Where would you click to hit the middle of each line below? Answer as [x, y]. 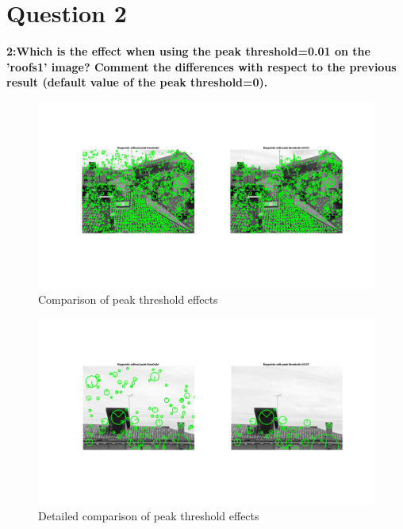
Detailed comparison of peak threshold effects [149, 516]
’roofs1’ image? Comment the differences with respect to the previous [201, 66]
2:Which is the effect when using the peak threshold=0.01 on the [188, 51]
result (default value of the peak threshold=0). [137, 82]
